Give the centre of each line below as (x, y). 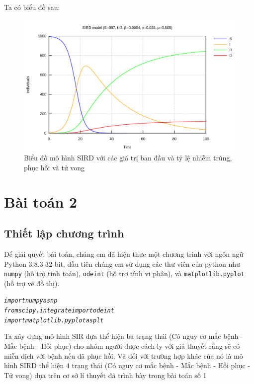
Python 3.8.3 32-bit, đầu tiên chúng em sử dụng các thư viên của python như (122, 264)
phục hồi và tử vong (54, 167)
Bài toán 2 (41, 201)
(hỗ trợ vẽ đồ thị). (32, 283)
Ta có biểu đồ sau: (32, 7)
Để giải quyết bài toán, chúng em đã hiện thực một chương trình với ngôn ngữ (124, 254)
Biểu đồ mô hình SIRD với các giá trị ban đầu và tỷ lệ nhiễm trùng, (128, 158)
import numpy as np (31, 301)
